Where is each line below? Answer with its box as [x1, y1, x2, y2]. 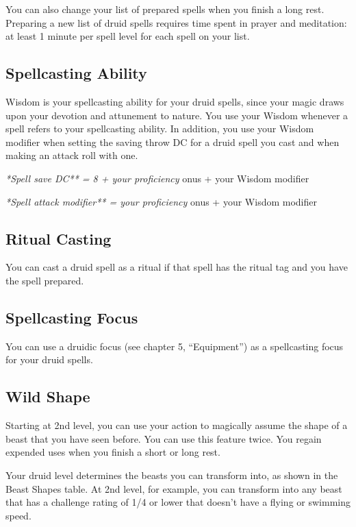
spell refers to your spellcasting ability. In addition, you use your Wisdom [5, 121, 314, 136]
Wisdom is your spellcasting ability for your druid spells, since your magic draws [5, 94, 344, 108]
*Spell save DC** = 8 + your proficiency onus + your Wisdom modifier [5, 171, 309, 185]
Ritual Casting [5, 228, 112, 249]
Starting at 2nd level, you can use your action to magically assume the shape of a [5, 418, 348, 432]
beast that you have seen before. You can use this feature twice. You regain [5, 431, 322, 445]
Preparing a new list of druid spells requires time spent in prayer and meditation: [5, 15, 347, 29]
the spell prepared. [5, 273, 84, 287]
